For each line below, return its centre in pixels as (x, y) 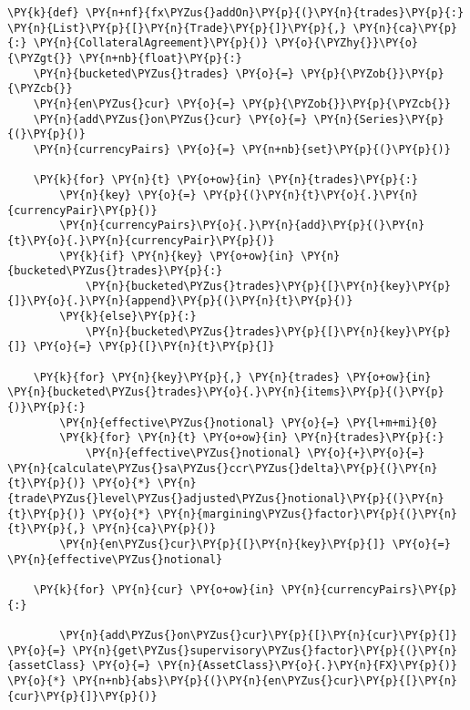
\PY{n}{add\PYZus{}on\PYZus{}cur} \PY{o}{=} (170, 119)
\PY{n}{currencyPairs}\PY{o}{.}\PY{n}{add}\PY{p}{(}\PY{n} (242, 226)
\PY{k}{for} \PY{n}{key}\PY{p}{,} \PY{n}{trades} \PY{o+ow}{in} (232, 377)
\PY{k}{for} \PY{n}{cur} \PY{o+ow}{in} (154, 589)
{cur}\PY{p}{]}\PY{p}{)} (82, 696)
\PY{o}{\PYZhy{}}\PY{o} (347, 43)
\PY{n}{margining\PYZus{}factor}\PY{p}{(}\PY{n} (307, 514)
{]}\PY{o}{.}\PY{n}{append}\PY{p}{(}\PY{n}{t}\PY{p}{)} (180, 301)
